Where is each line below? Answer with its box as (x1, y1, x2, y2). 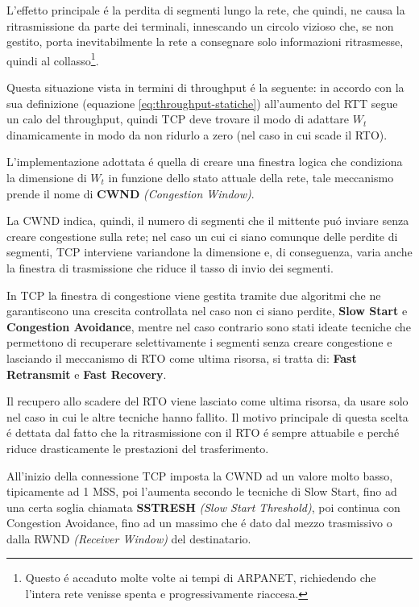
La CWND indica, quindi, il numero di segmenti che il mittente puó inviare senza (6, 212, 409, 229)
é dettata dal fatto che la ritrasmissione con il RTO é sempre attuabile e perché (6, 424, 400, 441)
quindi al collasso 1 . (6, 49, 99, 69)
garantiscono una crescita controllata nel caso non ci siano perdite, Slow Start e (6, 302, 408, 319)
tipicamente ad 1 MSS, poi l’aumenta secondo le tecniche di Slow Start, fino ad (6, 483, 397, 500)
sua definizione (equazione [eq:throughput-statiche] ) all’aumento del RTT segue (6, 94, 398, 111)
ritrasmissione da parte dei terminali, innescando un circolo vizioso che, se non (6, 17, 394, 34)
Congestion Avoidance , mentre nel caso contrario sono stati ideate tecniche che (6, 318, 411, 335)
